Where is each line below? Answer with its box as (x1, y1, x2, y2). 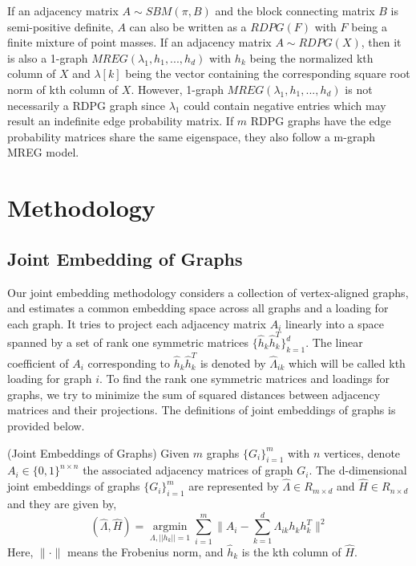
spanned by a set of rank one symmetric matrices (7, 334, 248, 351)
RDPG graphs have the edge (250, 112, 391, 129)
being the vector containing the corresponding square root (125, 65, 410, 82)
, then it (361, 34, 402, 51)
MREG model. (7, 144, 79, 161)
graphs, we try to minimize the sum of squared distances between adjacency (7, 385, 381, 402)
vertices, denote (324, 444, 401, 461)
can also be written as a (129, 18, 247, 35)
